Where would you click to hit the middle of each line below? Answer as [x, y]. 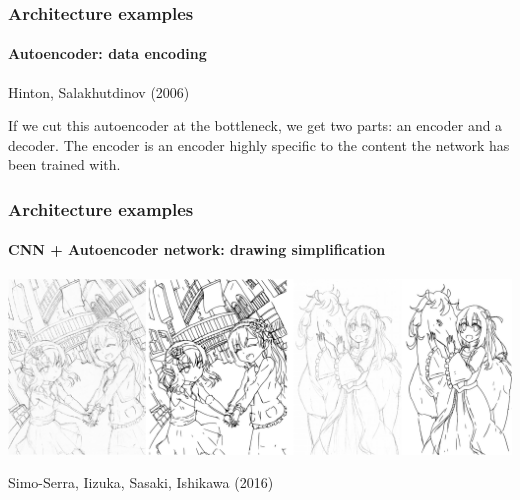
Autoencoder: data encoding [107, 53]
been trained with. [64, 164]
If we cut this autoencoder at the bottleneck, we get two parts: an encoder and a [255, 125]
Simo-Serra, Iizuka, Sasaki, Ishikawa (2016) [141, 482]
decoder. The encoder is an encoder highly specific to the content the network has [259, 144]
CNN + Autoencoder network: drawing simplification [197, 249]
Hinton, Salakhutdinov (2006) [99, 91]
